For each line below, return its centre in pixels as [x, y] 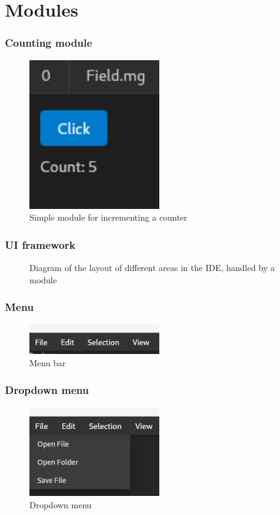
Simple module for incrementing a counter [108, 217]
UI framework [40, 244]
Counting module [49, 43]
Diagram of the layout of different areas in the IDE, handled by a [152, 268]
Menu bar [48, 362]
